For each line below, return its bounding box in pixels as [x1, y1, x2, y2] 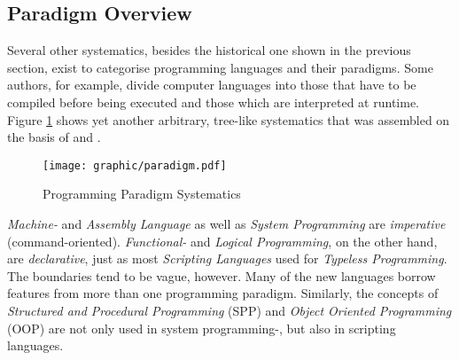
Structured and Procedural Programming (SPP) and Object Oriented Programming [7, 301, 452, 319]
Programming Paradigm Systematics [43, 184, 241, 203]
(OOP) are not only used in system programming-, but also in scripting [7, 318, 396, 337]
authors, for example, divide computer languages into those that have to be [7, 75, 416, 94]
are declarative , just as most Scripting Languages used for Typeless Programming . [7, 249, 447, 268]
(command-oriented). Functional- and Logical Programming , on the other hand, [7, 231, 438, 250]
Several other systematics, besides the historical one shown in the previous [7, 41, 411, 59]
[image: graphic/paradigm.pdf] [43, 159, 227, 172]
